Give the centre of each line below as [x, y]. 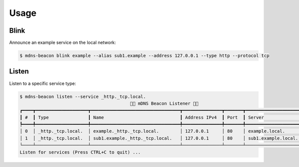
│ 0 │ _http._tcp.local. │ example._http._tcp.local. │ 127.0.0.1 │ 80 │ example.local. [152, 131]
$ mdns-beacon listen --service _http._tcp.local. [83, 96]
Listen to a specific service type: [43, 83]
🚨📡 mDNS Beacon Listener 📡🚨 [164, 103]
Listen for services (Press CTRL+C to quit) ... [80, 152]
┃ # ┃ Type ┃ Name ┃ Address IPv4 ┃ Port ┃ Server [142, 117]
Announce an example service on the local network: [63, 43]
